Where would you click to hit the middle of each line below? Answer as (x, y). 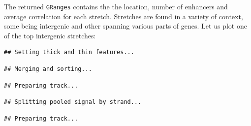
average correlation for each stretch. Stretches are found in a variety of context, (124, 16)
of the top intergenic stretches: (50, 35)
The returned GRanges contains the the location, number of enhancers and (116, 6)
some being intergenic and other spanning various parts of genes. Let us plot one (125, 26)
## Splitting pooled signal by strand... (73, 102)
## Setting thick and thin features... (69, 52)
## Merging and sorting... (48, 69)
